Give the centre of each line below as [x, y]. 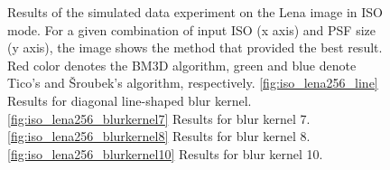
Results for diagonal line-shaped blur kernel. [130, 100]
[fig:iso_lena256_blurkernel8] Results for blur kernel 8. [159, 136]
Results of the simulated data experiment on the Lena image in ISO [195, 12]
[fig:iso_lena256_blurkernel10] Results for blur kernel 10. [165, 153]
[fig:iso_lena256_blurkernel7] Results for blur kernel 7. [159, 118]
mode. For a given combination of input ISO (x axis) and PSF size [191, 29]
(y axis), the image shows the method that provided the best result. [195, 47]
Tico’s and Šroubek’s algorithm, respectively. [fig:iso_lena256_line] [193, 83]
